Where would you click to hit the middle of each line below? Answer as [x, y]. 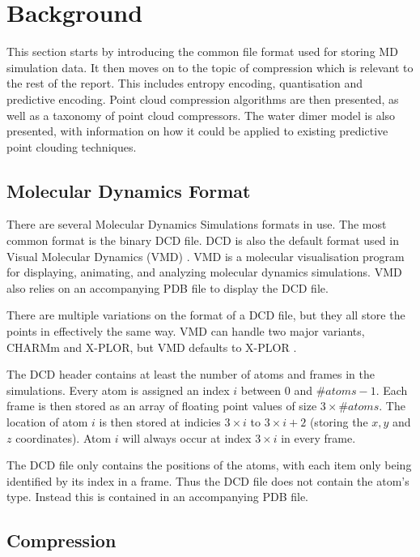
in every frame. [318, 437]
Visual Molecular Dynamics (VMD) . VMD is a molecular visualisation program [206, 256]
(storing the [339, 422]
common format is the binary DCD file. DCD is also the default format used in [203, 240]
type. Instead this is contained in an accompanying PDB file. [157, 497]
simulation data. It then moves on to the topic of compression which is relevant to [210, 67]
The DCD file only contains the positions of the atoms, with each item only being [209, 465]
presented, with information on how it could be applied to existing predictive [197, 131]
